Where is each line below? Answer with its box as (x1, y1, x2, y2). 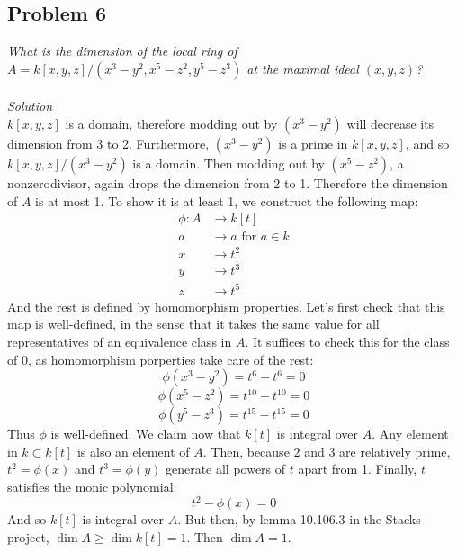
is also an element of (76, 441, 190, 460)
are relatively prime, (339, 441, 451, 460)
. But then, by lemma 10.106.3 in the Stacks (177, 510, 421, 529)
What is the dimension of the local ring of (7, 41, 237, 60)
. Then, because (202, 441, 290, 460)
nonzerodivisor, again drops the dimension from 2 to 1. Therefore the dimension (7, 173, 448, 192)
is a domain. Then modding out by (132, 153, 325, 172)
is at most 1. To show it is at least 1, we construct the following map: (35, 191, 418, 210)
